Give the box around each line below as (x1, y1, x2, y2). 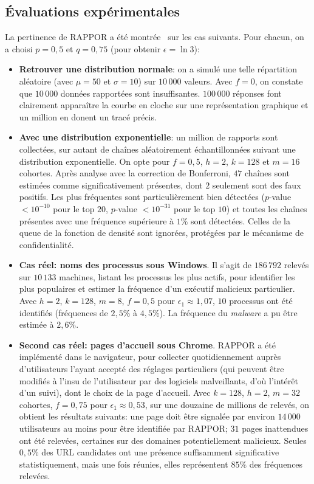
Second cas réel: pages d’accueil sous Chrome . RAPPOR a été (19, 338, 276, 351)
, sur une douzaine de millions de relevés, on (145, 398, 309, 410)
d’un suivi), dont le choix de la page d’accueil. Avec (19, 386, 211, 399)
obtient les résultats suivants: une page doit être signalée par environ (19, 410, 275, 423)
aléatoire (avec (19, 74, 73, 87)
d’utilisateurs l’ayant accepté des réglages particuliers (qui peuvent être (19, 362, 284, 375)
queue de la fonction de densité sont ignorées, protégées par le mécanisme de (19, 226, 304, 239)
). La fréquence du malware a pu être (159, 306, 298, 319)
